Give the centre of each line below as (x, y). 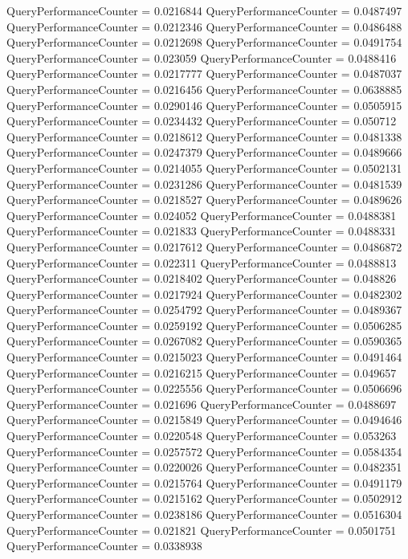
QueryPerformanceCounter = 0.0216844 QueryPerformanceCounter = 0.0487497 (204, 10)
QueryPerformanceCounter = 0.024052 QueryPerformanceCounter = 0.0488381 (202, 215)
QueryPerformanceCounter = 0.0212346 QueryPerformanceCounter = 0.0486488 (204, 26)
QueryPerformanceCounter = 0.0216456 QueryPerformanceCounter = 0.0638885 (204, 89)
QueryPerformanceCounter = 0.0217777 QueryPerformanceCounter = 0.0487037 (204, 73)
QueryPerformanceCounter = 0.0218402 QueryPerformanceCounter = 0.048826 (202, 278)
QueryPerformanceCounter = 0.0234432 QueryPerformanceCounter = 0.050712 (202, 121)
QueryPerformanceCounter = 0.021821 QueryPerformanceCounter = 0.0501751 (202, 530)
